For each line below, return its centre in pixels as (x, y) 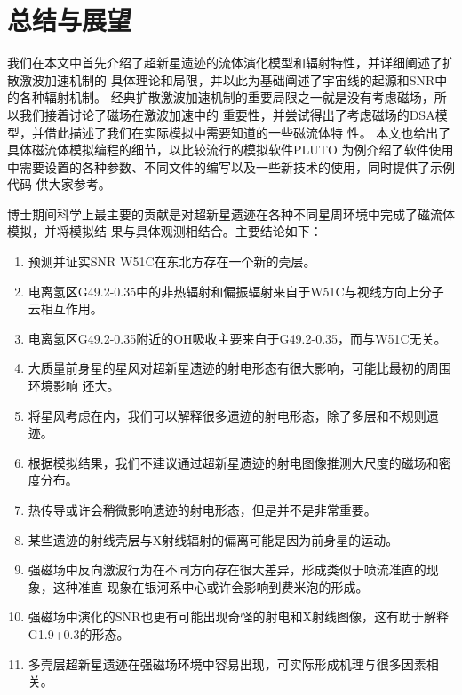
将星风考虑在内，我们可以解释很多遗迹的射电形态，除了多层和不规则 (227, 415)
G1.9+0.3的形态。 (79, 633)
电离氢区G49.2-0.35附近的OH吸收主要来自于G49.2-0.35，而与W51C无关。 (237, 338)
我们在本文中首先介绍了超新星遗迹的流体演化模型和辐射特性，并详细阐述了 (225, 63)
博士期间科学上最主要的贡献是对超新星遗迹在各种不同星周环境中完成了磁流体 (231, 213)
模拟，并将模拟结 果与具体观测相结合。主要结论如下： (165, 231)
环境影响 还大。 (74, 386)
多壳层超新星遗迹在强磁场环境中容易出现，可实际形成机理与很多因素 (227, 663)
